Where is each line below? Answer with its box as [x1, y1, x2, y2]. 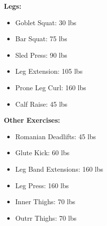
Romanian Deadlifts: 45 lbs [15, 131, 96, 141]
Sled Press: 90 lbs [15, 49, 67, 60]
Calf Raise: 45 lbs [15, 98, 68, 109]
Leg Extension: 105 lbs [15, 66, 83, 76]
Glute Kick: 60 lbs [15, 147, 70, 158]
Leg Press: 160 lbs [15, 180, 69, 190]
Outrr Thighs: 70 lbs [15, 212, 77, 223]
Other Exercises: [4, 115, 60, 125]
